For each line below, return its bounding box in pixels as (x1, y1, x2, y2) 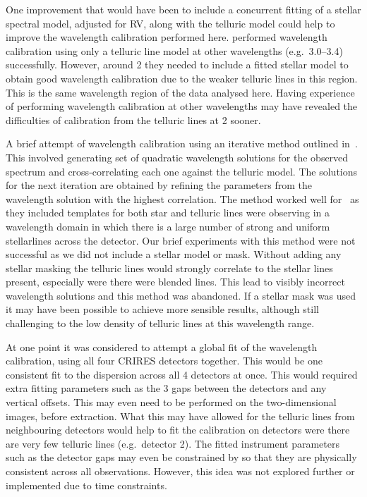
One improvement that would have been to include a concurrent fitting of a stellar (6, 2, 361, 16)
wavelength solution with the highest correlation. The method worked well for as (6, 191, 359, 206)
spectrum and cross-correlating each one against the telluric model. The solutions (6, 164, 358, 178)
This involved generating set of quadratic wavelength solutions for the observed (6, 149, 349, 164)
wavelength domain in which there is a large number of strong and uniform (6, 219, 330, 233)
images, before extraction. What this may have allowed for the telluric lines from (6, 408, 355, 423)
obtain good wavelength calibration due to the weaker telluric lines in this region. (6, 70, 358, 85)
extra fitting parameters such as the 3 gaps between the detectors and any (6, 381, 327, 395)
